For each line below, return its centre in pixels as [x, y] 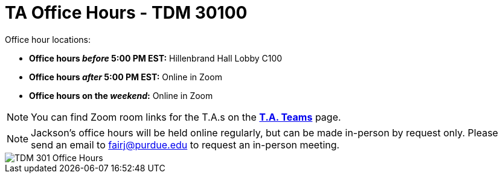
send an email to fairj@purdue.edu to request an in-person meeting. [185, 145]
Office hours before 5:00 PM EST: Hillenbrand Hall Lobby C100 [156, 58]
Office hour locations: [48, 39]
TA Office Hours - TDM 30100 [126, 13]
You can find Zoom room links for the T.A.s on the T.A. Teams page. [186, 117]
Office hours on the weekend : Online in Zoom [121, 95]
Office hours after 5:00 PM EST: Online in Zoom [126, 77]
